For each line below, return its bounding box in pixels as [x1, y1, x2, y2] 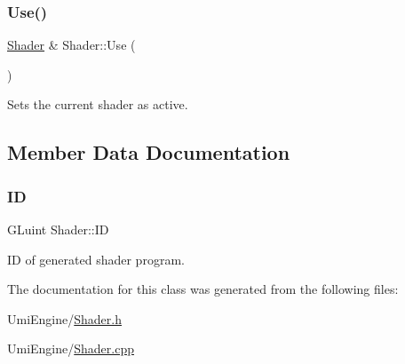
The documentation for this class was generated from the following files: [7, 280, 399, 298]
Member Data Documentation [7, 138, 290, 166]
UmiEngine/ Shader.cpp [7, 339, 134, 358]
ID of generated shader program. [7, 249, 185, 268]
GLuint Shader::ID [7, 220, 109, 238]
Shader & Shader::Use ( [7, 36, 136, 54]
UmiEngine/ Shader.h [7, 309, 122, 328]
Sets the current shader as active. [7, 95, 188, 114]
